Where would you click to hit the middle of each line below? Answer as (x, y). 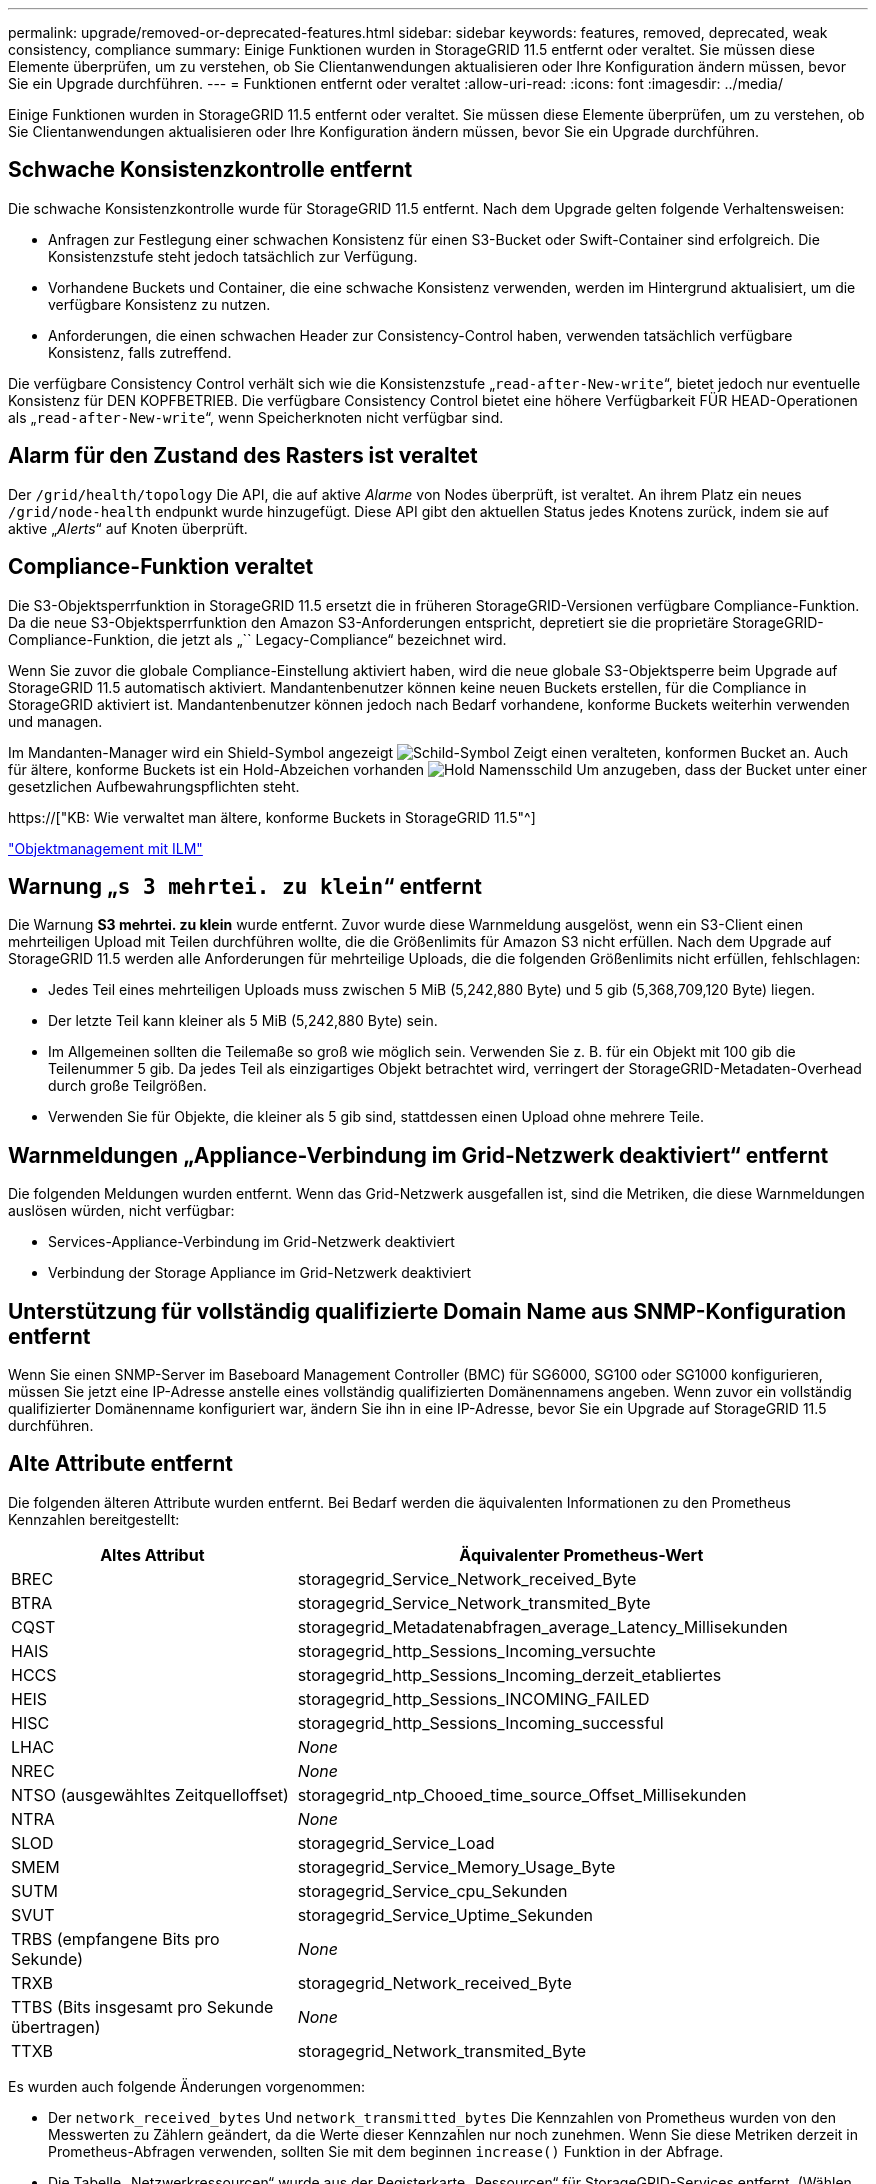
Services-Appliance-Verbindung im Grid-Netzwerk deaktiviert (251, 1242)
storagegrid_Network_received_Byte (434, 1982)
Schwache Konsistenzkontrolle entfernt (210, 170)
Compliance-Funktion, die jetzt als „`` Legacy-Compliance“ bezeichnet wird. (257, 639)
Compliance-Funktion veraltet (161, 567)
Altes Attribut (152, 1554)
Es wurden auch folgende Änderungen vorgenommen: (186, 2086)
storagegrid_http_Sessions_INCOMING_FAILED (473, 1698)
